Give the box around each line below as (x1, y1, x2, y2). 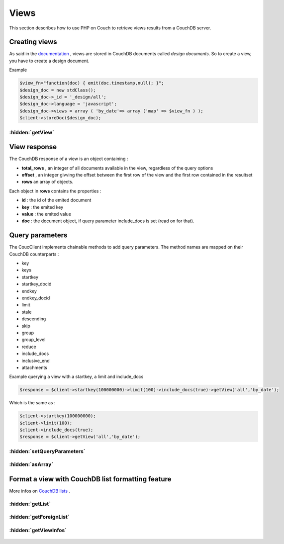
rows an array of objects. (21, 179, 74, 185)
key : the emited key (21, 204, 64, 210)
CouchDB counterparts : (9, 251, 59, 257)
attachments (21, 364, 47, 370)
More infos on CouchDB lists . (9, 488, 71, 494)
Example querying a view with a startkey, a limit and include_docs (9, 373, 144, 380)
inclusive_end (21, 358, 50, 363)
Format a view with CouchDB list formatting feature (9, 475, 172, 483)
